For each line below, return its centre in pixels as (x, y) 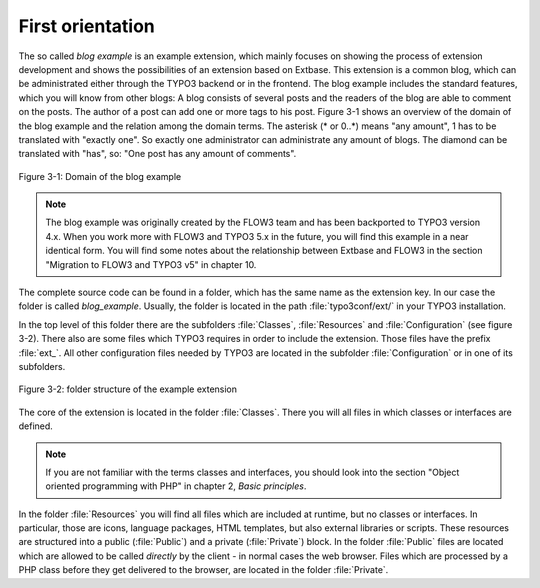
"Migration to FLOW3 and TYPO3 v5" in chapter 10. (151, 264)
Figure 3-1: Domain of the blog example (100, 176)
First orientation (86, 26)
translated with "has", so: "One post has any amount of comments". (157, 154)
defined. (36, 426)
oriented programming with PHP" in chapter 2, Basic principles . (176, 486)
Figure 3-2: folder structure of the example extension (128, 389)
